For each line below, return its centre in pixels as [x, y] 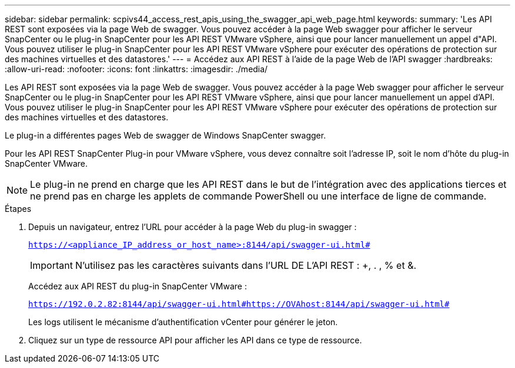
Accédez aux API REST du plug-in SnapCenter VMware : [138, 286]
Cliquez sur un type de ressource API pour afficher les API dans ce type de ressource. [195, 340]
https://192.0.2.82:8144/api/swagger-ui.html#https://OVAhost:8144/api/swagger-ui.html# [239, 304]
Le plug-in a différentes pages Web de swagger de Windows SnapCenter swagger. [165, 135]
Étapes [18, 209]
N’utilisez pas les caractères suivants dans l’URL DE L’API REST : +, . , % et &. [246, 265]
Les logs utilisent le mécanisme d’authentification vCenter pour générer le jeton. [183, 322]
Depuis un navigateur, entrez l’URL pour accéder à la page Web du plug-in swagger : [193, 227]
